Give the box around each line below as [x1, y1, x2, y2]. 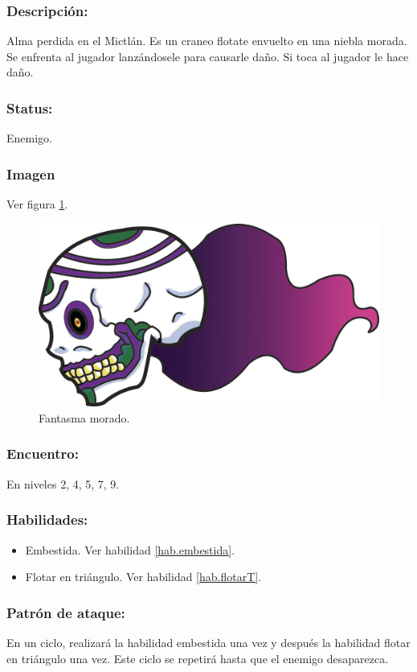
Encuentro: [6, 443, 79, 464]
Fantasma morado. [39, 409, 130, 426]
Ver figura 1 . [6, 196, 68, 212]
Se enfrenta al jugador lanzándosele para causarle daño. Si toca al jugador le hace [6, 47, 409, 64]
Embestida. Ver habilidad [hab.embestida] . [25, 541, 235, 558]
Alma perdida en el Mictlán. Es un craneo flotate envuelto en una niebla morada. [6, 32, 407, 49]
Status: [6, 97, 53, 117]
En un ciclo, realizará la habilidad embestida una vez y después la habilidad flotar [6, 633, 411, 650]
